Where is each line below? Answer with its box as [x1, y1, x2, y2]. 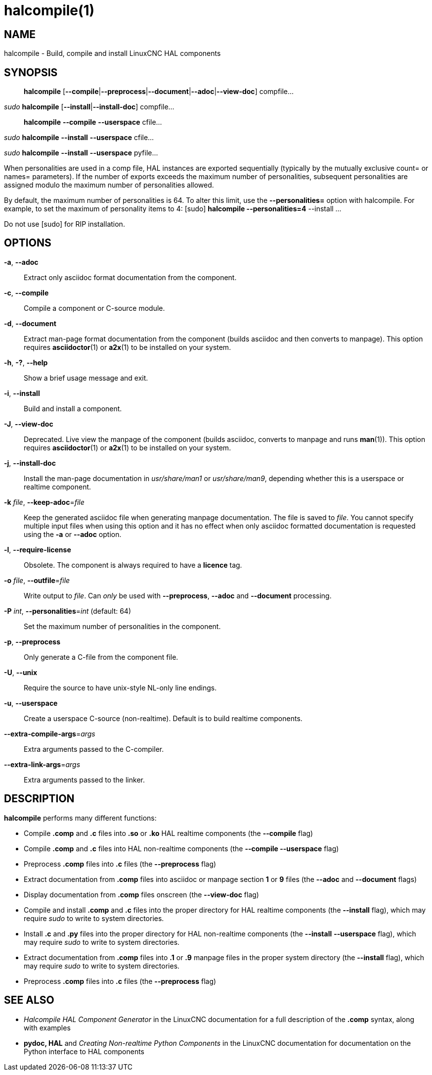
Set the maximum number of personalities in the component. [24, 622, 221, 631]
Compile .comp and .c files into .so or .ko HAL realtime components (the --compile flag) [24, 829, 313, 837]
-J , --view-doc [4, 419, 53, 428]
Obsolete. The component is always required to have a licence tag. [24, 560, 242, 569]
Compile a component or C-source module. [24, 303, 165, 312]
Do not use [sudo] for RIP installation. [4, 220, 125, 229]
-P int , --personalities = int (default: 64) [4, 606, 131, 615]
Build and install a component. [24, 404, 122, 413]
